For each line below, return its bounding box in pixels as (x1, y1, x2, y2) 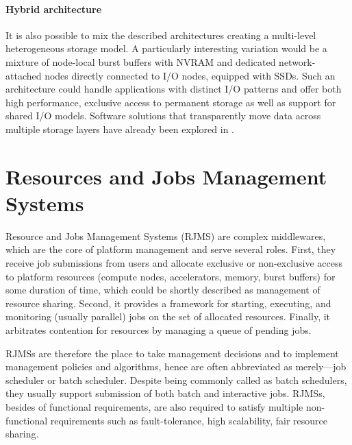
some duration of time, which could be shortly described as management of (5, 282, 320, 297)
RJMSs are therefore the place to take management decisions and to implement (5, 346, 339, 360)
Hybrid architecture (5, 1, 102, 16)
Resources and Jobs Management (5, 162, 327, 190)
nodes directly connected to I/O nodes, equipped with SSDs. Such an (45, 68, 336, 82)
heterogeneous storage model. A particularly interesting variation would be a (5, 41, 327, 56)
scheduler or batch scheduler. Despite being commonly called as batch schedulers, (5, 372, 347, 387)
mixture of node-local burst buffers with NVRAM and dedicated (5, 54, 276, 69)
